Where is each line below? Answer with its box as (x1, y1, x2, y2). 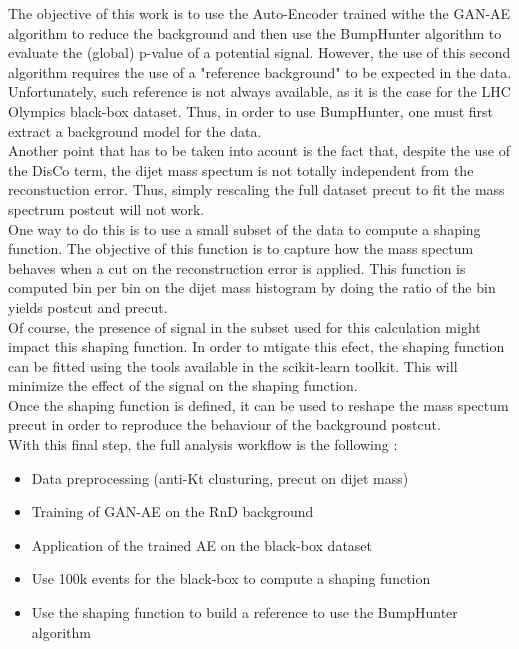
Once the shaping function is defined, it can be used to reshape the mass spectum (8, 394, 509, 415)
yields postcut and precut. (8, 296, 168, 317)
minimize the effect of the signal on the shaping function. (8, 375, 358, 396)
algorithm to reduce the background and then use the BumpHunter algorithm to (8, 22, 502, 43)
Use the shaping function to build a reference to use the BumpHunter (31, 602, 458, 623)
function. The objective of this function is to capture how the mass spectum (8, 238, 474, 259)
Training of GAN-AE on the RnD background (31, 501, 314, 522)
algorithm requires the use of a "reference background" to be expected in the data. (8, 61, 512, 82)
